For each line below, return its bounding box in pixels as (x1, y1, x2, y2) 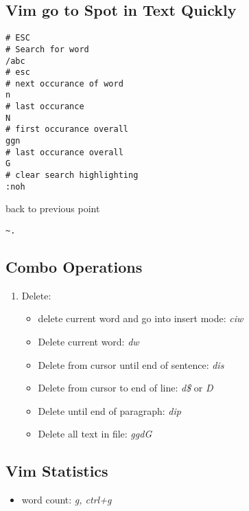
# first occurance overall (5, 124, 128, 135)
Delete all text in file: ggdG (38, 427, 152, 441)
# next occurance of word (5, 78, 123, 89)
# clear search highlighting (5, 170, 139, 181)
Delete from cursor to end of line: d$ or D (38, 381, 213, 395)
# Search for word (5, 44, 89, 54)
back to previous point (5, 201, 100, 216)
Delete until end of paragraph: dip (38, 403, 181, 418)
